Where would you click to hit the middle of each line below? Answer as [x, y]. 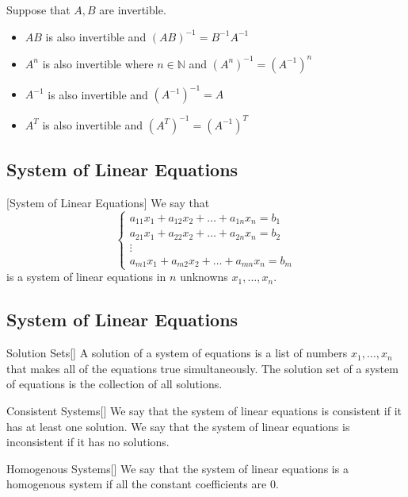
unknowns [204, 277]
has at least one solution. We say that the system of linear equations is [178, 426]
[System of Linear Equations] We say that [108, 202]
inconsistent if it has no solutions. [88, 442]
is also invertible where [98, 63]
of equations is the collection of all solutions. [114, 384]
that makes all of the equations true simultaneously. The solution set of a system [202, 368]
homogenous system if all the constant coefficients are [137, 484]
